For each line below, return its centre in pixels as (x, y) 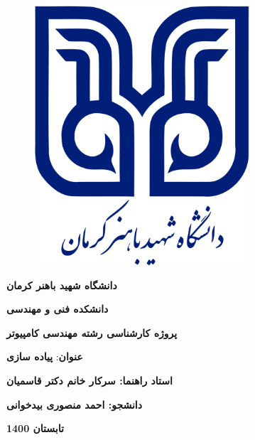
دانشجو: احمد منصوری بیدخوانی (74, 404)
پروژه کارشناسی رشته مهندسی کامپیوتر (92, 332)
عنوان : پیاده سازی (45, 356)
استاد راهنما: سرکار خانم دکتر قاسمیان (89, 381)
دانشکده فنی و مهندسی (58, 309)
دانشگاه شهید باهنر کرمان (62, 285)
